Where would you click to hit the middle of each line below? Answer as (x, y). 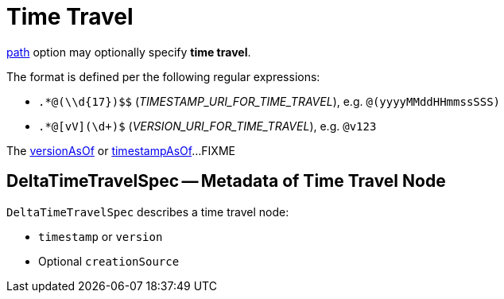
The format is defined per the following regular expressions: (163, 76)
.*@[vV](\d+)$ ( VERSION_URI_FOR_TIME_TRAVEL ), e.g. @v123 (207, 126)
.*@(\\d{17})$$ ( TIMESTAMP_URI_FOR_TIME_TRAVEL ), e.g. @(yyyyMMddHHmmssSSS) (269, 101)
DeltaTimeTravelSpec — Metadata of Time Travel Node (226, 181)
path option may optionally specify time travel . (129, 52)
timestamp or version (101, 236)
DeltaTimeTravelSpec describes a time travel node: (148, 212)
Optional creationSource (109, 261)
